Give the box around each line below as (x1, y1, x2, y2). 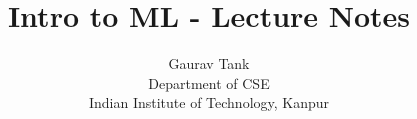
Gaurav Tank (168, 53, 250, 74)
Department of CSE (148, 72, 270, 93)
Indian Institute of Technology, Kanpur (88, 92, 330, 113)
